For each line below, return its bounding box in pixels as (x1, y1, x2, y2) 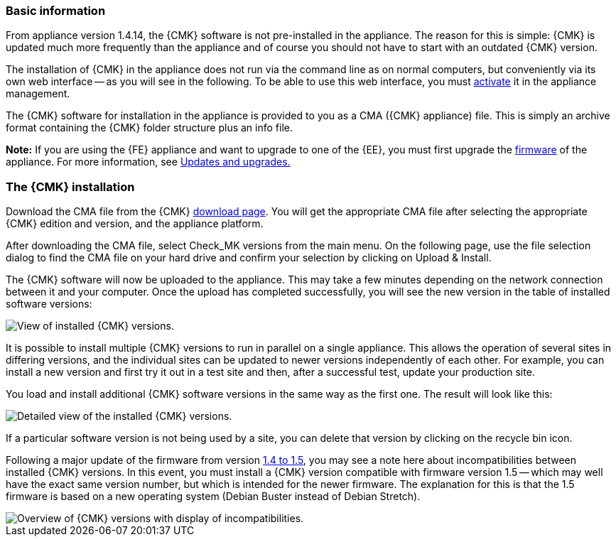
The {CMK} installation (6, 179, 135, 194)
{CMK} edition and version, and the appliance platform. (6, 217, 264, 230)
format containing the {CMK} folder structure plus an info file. (6, 121, 293, 134)
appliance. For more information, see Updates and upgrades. (6, 156, 291, 168)
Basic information (6, 4, 106, 18)
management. (6, 87, 70, 100)
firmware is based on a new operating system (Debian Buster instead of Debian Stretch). (6, 490, 421, 503)
